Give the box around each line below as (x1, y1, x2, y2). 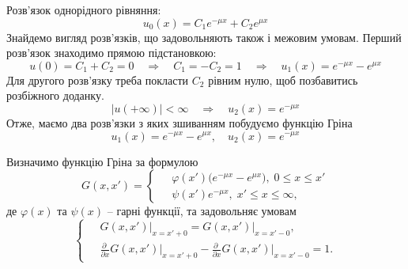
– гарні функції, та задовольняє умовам (107, 203, 297, 219)
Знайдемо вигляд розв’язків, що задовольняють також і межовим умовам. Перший (6, 28, 402, 45)
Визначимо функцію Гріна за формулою (6, 153, 198, 169)
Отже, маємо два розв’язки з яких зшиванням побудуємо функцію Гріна (6, 114, 353, 131)
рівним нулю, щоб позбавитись (208, 71, 358, 88)
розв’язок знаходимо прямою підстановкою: (6, 44, 217, 61)
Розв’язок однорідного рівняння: (6, 2, 161, 17)
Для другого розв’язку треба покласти (6, 71, 189, 88)
